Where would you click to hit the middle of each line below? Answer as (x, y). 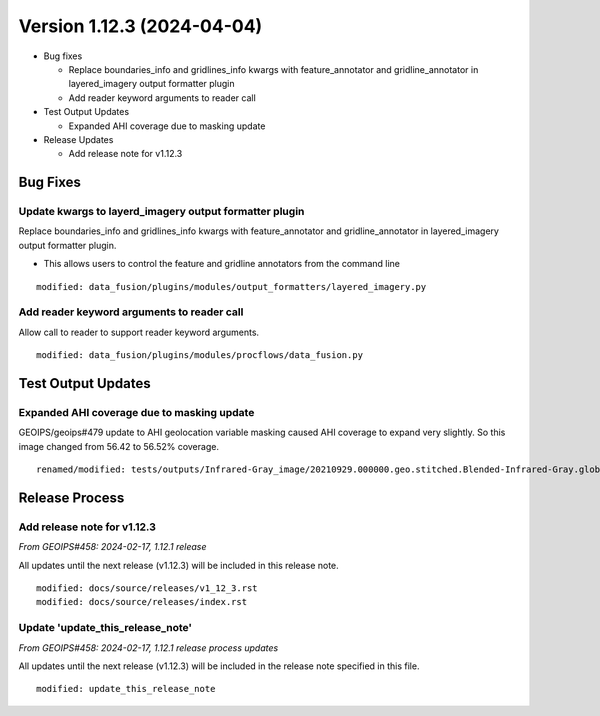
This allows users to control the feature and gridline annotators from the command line (221, 264)
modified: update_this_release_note (126, 689)
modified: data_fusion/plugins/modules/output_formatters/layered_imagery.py (231, 286)
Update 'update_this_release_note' (105, 628)
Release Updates (78, 139)
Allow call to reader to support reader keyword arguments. (139, 332)
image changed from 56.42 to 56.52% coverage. (119, 446)
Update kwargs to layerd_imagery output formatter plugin (161, 212)
